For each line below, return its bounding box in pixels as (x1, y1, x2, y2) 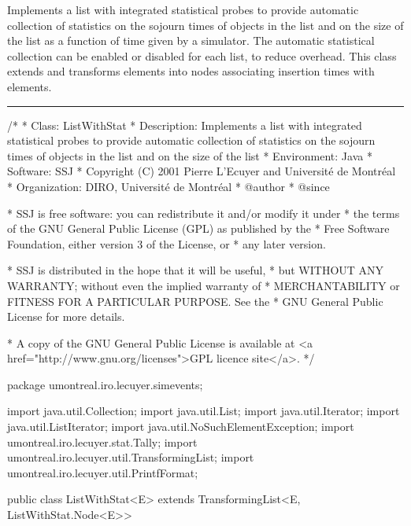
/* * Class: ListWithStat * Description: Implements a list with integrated (7, 116, 362, 133)
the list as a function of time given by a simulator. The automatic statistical (7, 32, 375, 49)
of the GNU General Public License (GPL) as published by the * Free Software (7, 220, 390, 237)
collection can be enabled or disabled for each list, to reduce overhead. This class (7, 47, 397, 64)
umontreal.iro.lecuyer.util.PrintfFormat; (7, 464, 198, 480)
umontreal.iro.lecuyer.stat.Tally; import (7, 433, 198, 450)
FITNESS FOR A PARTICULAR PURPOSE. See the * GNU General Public (7, 292, 383, 309)
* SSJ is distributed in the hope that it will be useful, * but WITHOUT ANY (7, 262, 384, 278)
